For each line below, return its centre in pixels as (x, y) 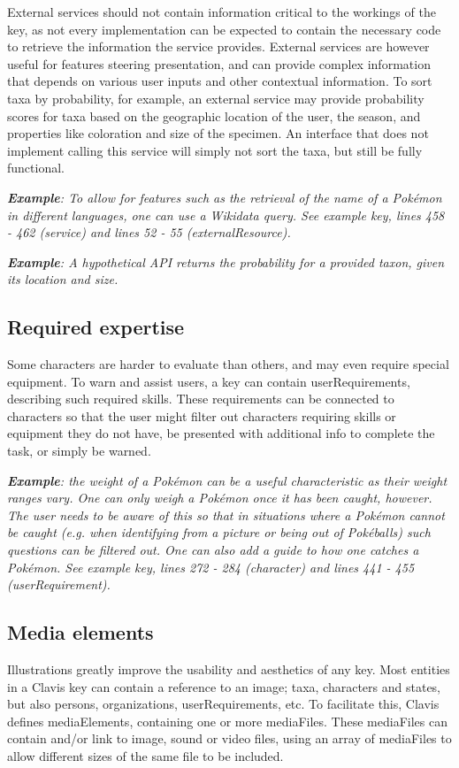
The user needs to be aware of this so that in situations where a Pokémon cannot (226, 515)
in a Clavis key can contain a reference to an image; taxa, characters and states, (224, 686)
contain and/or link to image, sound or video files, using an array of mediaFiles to (229, 738)
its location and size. (63, 279)
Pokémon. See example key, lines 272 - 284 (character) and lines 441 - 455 (211, 567)
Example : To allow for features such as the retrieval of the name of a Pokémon (225, 197)
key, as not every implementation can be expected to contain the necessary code (224, 29)
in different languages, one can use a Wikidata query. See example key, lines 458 (226, 215)
